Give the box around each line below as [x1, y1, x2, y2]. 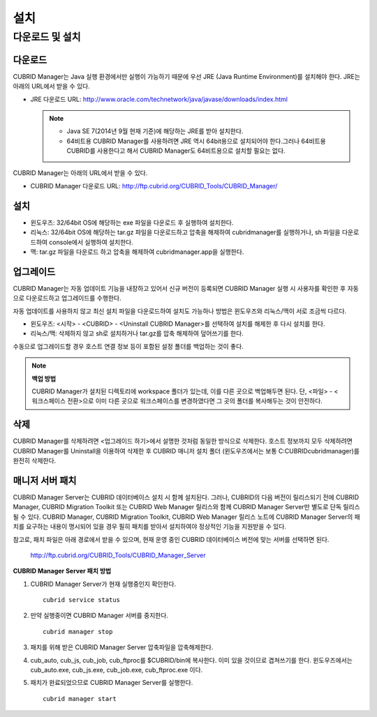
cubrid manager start [43, 695, 117, 702]
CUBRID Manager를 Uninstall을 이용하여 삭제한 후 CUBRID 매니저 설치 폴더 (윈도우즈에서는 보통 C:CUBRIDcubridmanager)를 [13, 446, 360, 455]
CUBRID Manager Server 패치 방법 [13, 567, 112, 575]
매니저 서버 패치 [13, 474, 77, 486]
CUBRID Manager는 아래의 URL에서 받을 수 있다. [13, 169, 148, 177]
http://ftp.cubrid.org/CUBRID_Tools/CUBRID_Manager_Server [30, 551, 206, 559]
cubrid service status [43, 596, 121, 604]
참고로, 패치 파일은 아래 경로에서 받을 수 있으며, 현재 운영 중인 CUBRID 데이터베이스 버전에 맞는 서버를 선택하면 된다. [13, 535, 330, 543]
